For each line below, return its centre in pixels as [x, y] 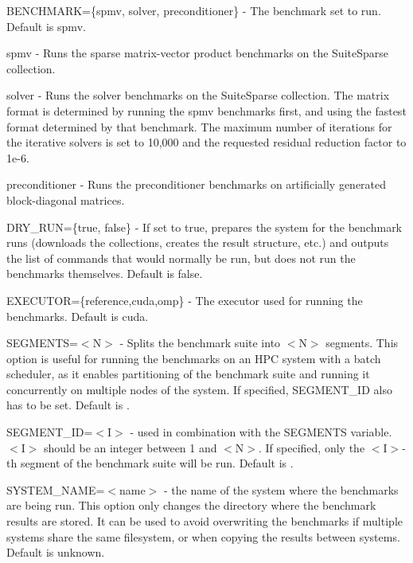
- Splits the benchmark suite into [200, 343]
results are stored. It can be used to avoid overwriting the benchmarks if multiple [205, 521]
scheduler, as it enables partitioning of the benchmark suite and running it [188, 374]
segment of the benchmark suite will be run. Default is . [157, 463]
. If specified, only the [312, 447]
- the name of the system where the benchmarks [281, 489]
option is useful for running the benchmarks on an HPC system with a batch [194, 358]
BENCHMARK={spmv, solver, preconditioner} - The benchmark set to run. [194, 10]
